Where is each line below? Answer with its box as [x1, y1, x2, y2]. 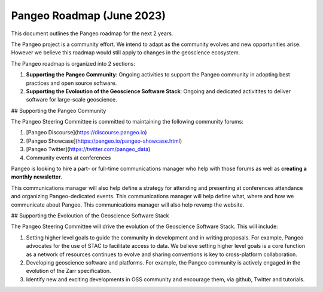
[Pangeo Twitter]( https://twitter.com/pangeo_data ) [26, 146, 151, 153]
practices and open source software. [26, 79, 117, 87]
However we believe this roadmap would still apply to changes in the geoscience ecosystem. [11, 49, 240, 56]
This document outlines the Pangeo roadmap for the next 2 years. [11, 30, 173, 37]
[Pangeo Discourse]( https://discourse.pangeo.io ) [26, 129, 147, 136]
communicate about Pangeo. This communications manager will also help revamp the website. [11, 201, 245, 208]
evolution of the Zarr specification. [26, 268, 111, 275]
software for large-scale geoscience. [26, 96, 118, 103]
